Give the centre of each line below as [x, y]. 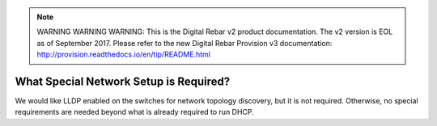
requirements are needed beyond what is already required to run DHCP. [134, 112]
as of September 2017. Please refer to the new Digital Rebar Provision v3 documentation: [185, 43]
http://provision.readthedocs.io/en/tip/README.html [123, 55]
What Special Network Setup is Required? [123, 81]
